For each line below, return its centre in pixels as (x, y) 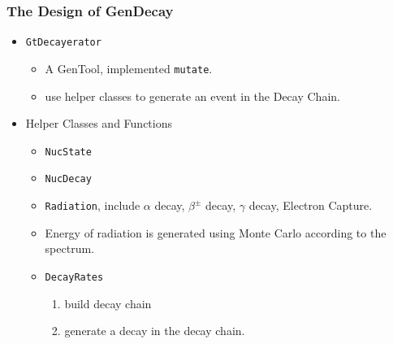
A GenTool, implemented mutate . (129, 68)
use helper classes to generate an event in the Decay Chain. (192, 96)
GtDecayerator (63, 43)
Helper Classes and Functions (99, 123)
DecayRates (74, 277)
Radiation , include (93, 205)
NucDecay (68, 179)
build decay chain (108, 303)
